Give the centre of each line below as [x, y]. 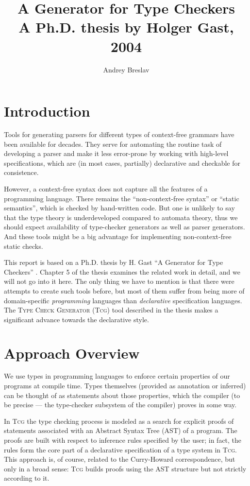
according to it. [27, 478]
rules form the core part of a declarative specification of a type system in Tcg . [120, 449]
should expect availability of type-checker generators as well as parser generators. [125, 227]
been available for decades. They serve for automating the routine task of [113, 144]
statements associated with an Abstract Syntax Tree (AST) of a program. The [121, 430]
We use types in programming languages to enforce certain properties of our [117, 376]
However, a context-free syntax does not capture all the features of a [106, 189]
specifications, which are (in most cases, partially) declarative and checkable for [122, 163]
